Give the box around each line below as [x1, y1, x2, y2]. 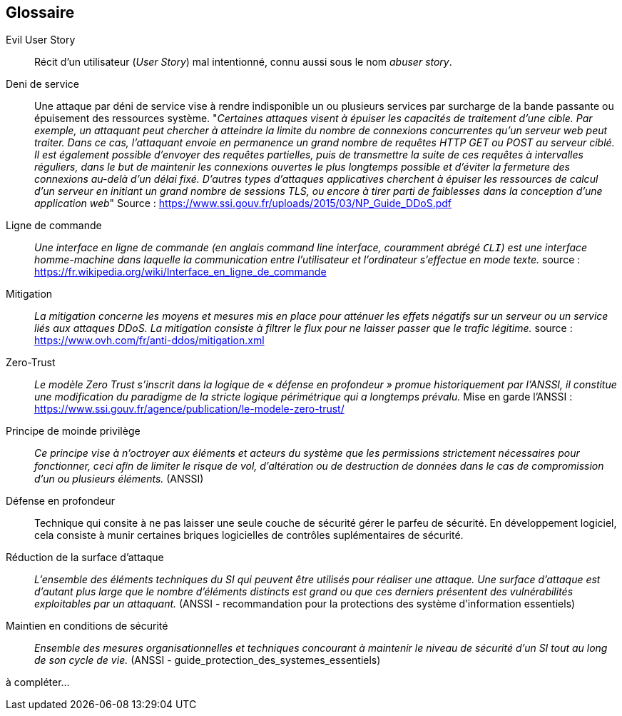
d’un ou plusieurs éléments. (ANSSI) [34, 473, 204, 485]
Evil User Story [6, 34, 76, 46]
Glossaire [6, 4, 75, 21]
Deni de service [6, 78, 79, 91]
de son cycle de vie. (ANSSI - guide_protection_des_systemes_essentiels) [34, 654, 381, 667]
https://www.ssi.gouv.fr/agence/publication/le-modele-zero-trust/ [34, 403, 345, 415]
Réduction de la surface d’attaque [6, 551, 164, 564]
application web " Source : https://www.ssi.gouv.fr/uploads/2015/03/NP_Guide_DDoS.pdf [34, 197, 452, 210]
